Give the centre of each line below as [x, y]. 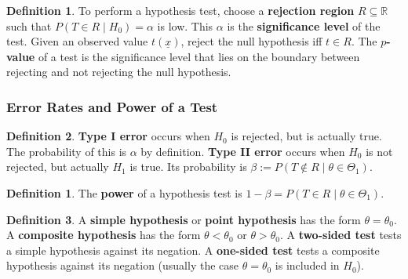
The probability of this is [67, 151]
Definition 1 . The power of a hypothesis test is [124, 192]
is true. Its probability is [188, 167]
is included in [307, 265]
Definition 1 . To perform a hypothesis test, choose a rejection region [180, 10]
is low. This [185, 25]
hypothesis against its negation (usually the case [123, 265]
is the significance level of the [304, 25]
